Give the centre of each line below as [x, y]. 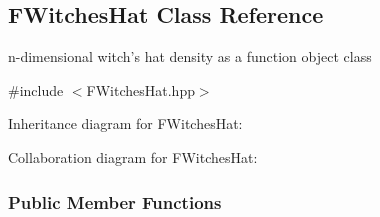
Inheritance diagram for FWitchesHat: [125, 123]
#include [36, 89]
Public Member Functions [115, 201]
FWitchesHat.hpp [140, 89]
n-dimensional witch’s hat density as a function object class [190, 56]
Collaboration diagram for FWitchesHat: [133, 156]
